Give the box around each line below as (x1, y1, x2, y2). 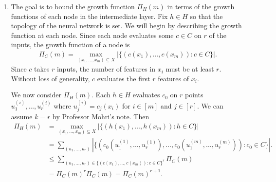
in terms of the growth (167, 1, 235, 11)
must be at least (166, 64, 214, 74)
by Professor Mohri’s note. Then (53, 111, 149, 122)
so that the (190, 11, 223, 21)
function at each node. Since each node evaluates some (11, 30, 174, 40)
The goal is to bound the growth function (11, 1, 135, 11)
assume (11, 111, 33, 122)
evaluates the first (97, 73, 150, 83)
